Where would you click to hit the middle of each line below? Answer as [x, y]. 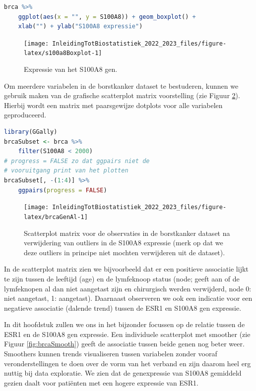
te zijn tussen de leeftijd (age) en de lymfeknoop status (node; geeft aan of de [122, 278]
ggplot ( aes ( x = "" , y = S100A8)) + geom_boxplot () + [107, 17]
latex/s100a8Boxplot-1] [63, 53]
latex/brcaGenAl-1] [56, 217]
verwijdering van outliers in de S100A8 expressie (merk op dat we [124, 243]
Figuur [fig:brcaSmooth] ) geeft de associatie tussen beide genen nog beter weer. [124, 344]
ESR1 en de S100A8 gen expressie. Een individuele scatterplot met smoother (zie [127, 334]
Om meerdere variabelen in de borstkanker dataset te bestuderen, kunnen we [121, 85]
